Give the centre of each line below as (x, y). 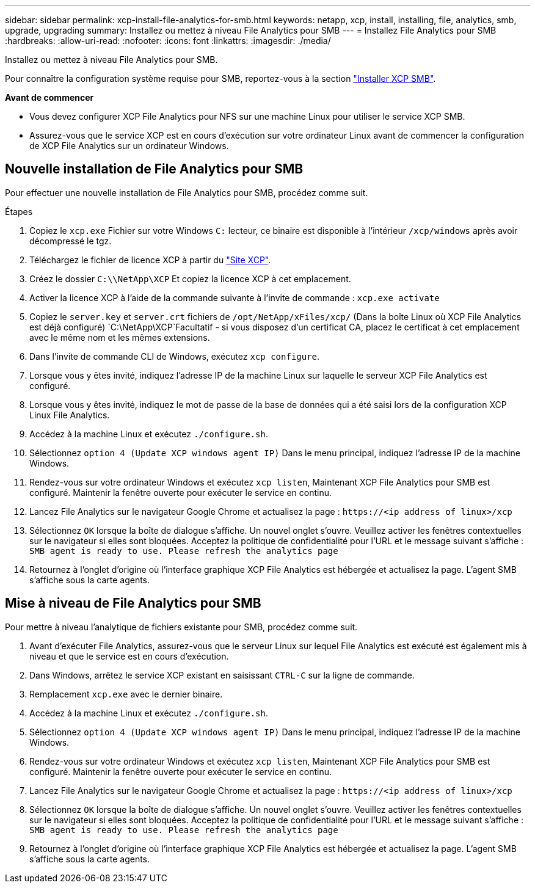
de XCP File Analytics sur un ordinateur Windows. (129, 146)
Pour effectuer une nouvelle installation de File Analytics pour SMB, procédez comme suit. (187, 192)
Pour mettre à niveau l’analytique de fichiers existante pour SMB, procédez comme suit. (181, 627)
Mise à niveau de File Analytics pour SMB (133, 603)
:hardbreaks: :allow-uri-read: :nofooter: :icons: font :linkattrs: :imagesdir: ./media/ (168, 41)
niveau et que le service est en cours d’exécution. (129, 656)
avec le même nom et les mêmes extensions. (120, 337)
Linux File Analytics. (70, 415)
